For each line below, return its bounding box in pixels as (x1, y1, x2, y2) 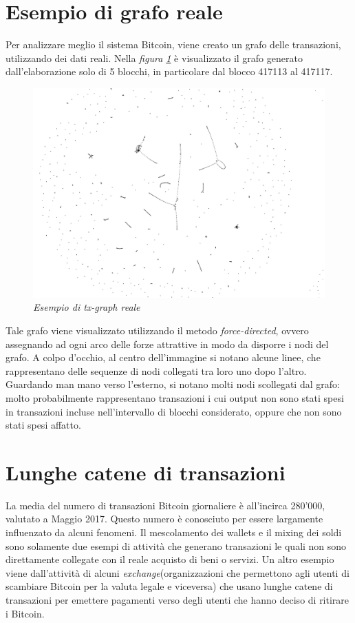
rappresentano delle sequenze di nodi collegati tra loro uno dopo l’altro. (6, 363, 307, 378)
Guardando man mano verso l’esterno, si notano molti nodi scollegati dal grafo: (6, 377, 340, 391)
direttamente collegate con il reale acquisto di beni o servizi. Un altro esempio (6, 552, 334, 566)
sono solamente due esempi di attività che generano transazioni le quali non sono (6, 538, 347, 553)
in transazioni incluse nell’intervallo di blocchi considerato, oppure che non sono (6, 404, 342, 418)
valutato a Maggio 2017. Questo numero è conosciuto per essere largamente (6, 511, 323, 526)
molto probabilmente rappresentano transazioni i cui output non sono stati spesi (6, 390, 344, 405)
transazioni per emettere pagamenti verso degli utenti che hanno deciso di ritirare (6, 593, 349, 607)
